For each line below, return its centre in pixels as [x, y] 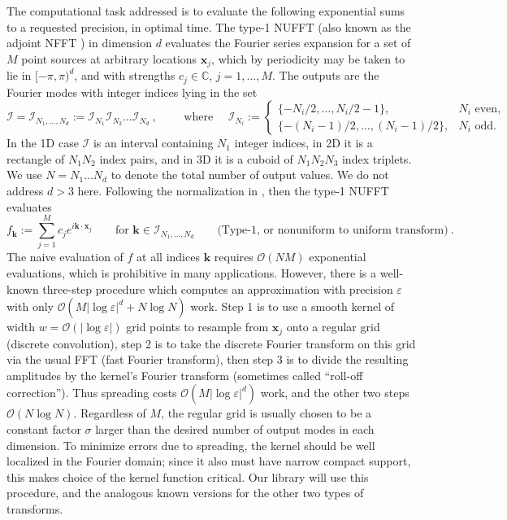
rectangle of [36, 158]
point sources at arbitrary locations [109, 58]
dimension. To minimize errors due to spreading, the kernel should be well [191, 445]
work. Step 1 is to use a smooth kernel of [292, 306]
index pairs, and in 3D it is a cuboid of [196, 158]
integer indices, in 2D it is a [303, 143]
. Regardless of [110, 413]
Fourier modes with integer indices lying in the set [132, 92]
